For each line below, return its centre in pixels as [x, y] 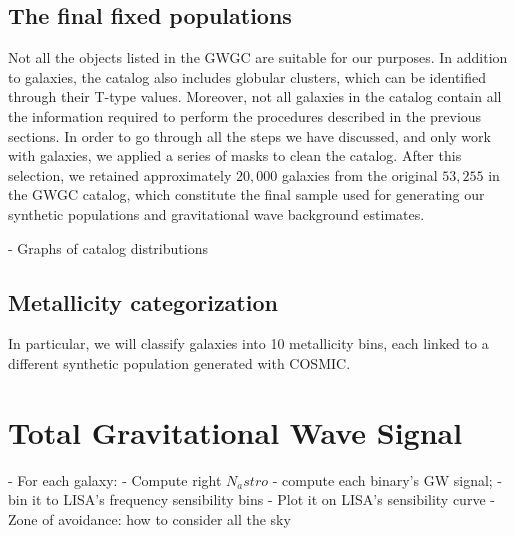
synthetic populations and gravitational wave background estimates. [216, 213]
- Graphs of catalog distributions [108, 247]
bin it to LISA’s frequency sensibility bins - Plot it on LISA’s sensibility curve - [251, 499]
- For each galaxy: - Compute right [115, 479]
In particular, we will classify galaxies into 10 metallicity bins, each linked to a [248, 343]
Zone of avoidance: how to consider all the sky [149, 518]
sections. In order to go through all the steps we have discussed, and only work [249, 135]
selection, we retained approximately [120, 174]
